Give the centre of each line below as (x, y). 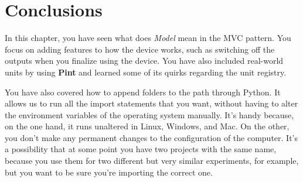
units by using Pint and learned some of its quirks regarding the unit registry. (146, 72)
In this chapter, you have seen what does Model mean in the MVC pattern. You (148, 38)
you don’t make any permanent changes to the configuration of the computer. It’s (151, 137)
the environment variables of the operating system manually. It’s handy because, (149, 114)
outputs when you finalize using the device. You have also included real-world (144, 61)
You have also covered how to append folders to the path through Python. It (143, 92)
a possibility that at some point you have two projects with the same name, (141, 149)
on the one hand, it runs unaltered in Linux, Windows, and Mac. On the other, (147, 126)
